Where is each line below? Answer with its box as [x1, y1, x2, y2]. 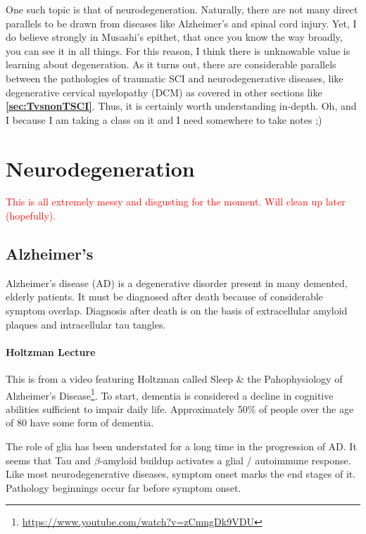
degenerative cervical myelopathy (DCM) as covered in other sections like [6, 84, 322, 99]
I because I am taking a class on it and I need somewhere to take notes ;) [6, 112, 322, 127]
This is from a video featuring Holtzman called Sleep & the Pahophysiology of [6, 371, 343, 386]
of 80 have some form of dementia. [6, 415, 154, 430]
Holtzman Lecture [6, 344, 96, 359]
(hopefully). [6, 208, 56, 223]
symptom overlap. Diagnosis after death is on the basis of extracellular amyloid [6, 303, 348, 318]
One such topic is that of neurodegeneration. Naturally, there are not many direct [6, 2, 358, 16]
